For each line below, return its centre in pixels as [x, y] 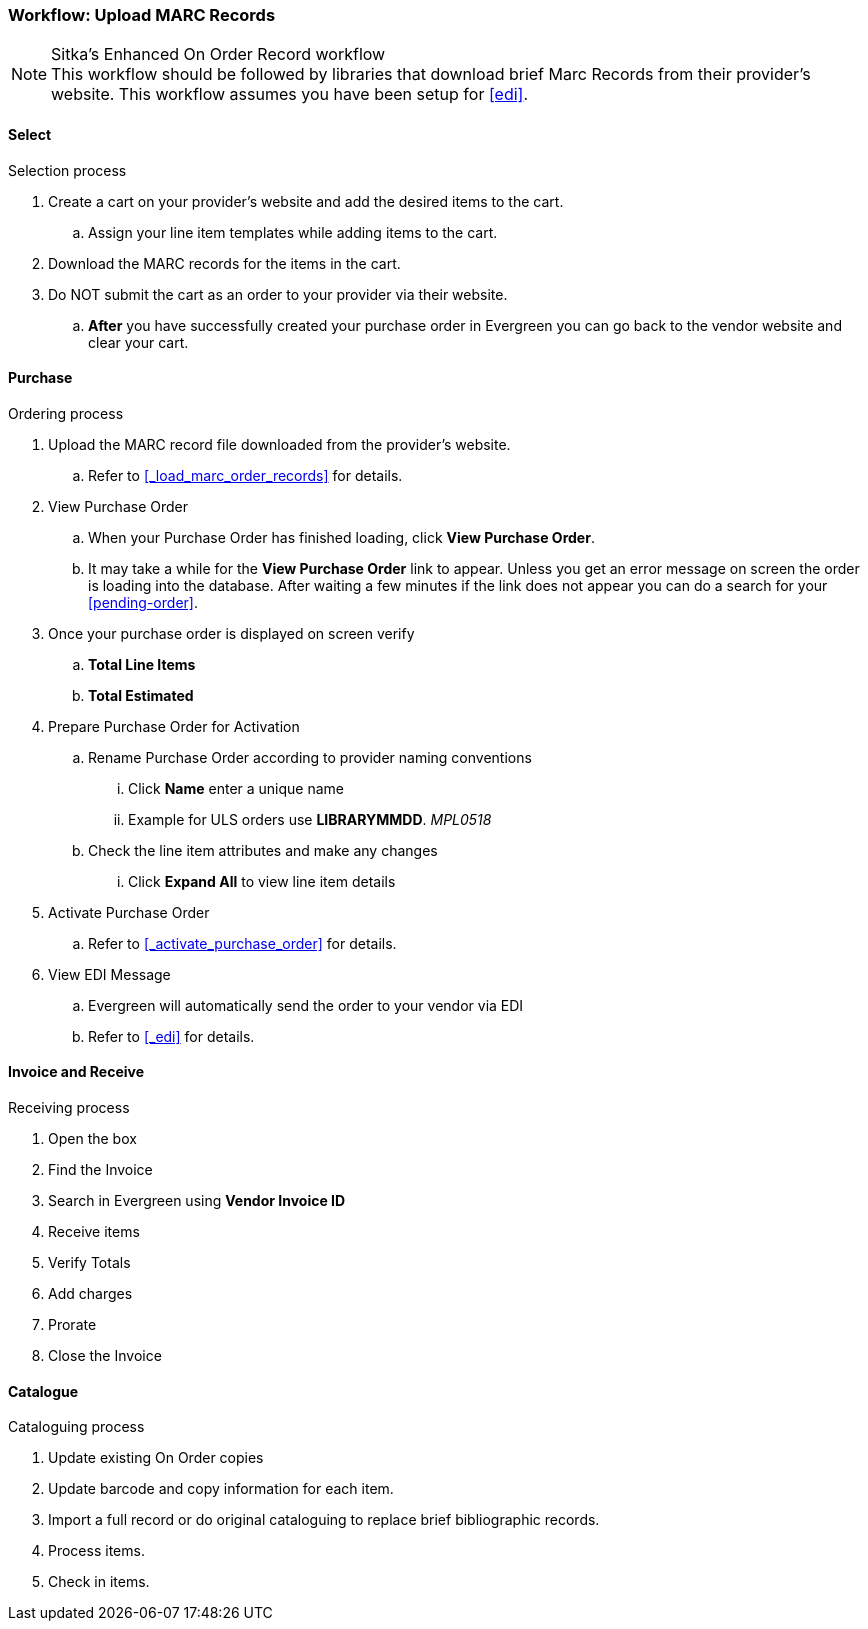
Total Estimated [141, 695]
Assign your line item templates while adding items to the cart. [293, 232]
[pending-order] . [143, 602]
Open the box [92, 1139]
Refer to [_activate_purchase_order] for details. [242, 943]
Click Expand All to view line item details [262, 881]
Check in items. [99, 1582]
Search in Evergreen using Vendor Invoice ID [197, 1201]
